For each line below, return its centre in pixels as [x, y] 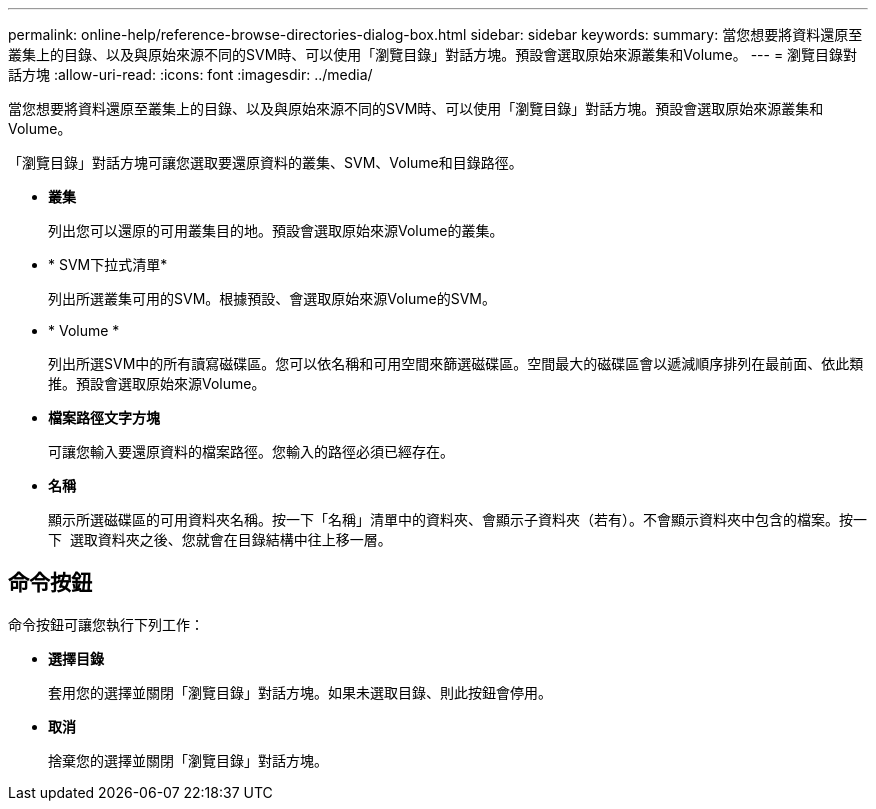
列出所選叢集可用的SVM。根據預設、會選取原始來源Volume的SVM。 [272, 298]
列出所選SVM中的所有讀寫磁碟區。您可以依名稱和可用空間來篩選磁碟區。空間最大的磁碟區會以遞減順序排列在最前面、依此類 [456, 363]
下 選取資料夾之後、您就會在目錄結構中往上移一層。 [220, 539]
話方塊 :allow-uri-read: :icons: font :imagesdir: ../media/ [190, 74]
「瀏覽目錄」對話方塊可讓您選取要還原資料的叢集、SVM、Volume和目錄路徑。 [265, 162]
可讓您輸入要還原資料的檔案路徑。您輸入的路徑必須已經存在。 [251, 451]
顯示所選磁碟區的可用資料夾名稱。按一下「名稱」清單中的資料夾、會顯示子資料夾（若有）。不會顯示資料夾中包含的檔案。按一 [457, 519]
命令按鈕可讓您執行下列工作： [106, 624]
